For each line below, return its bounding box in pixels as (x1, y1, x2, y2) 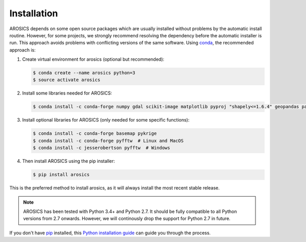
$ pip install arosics (33, 172, 90, 178)
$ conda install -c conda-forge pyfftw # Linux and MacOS (33, 138, 184, 143)
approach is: (9, 46, 36, 53)
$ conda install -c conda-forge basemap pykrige (33, 131, 157, 136)
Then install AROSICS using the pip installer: (22, 158, 115, 164)
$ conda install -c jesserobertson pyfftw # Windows (33, 145, 170, 151)
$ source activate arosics (33, 77, 100, 83)
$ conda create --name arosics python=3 (33, 70, 135, 76)
